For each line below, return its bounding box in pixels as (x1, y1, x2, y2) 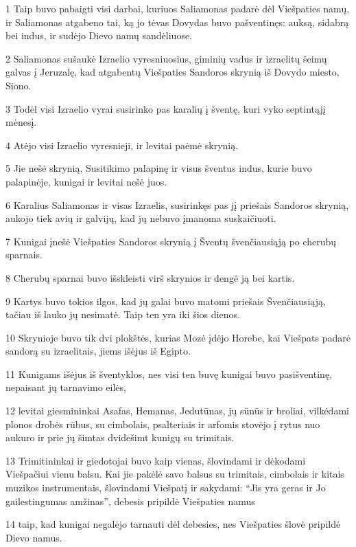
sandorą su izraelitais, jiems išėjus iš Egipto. (5, 344, 191, 358)
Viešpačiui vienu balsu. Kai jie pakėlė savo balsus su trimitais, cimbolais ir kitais (5, 467, 344, 481)
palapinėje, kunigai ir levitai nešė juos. (5, 174, 167, 188)
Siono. (5, 78, 32, 92)
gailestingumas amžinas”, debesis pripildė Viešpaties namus (5, 493, 255, 508)
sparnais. (5, 247, 43, 262)
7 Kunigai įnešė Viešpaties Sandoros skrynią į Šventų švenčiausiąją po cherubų (5, 234, 337, 248)
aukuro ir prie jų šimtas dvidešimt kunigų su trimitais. (5, 430, 235, 445)
